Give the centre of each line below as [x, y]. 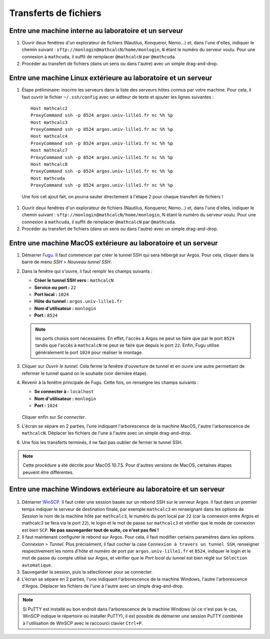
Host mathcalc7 [49, 150]
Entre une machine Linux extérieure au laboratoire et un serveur [111, 78]
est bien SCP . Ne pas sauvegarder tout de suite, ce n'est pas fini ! [90, 530]
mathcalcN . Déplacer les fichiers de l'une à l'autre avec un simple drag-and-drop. [107, 433]
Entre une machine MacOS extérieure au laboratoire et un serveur [113, 243]
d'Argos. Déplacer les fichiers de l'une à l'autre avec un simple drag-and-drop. [103, 586]
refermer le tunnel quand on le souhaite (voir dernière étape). [85, 373]
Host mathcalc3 [49, 122]
